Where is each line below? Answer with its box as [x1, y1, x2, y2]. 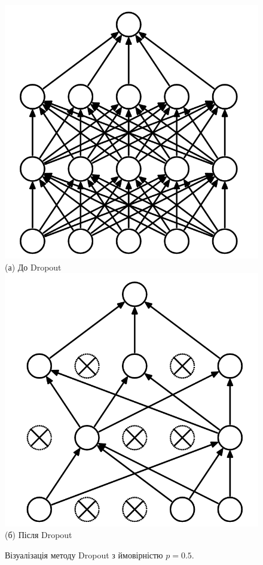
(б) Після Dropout [5, 528, 72, 541]
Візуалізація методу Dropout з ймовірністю [5, 548, 163, 561]
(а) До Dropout [5, 260, 62, 273]
